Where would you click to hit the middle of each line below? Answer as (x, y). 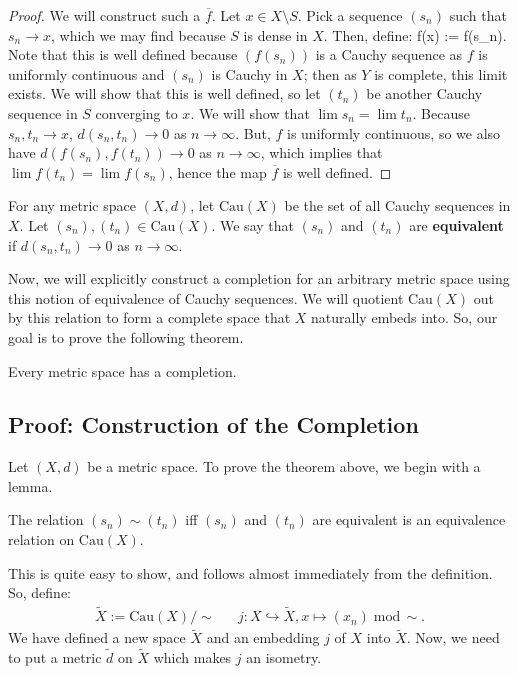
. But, (253, 132)
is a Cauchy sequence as (389, 54)
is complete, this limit (441, 73)
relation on (41, 539)
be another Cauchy (424, 93)
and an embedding (263, 637)
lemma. (30, 485)
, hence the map (217, 171)
